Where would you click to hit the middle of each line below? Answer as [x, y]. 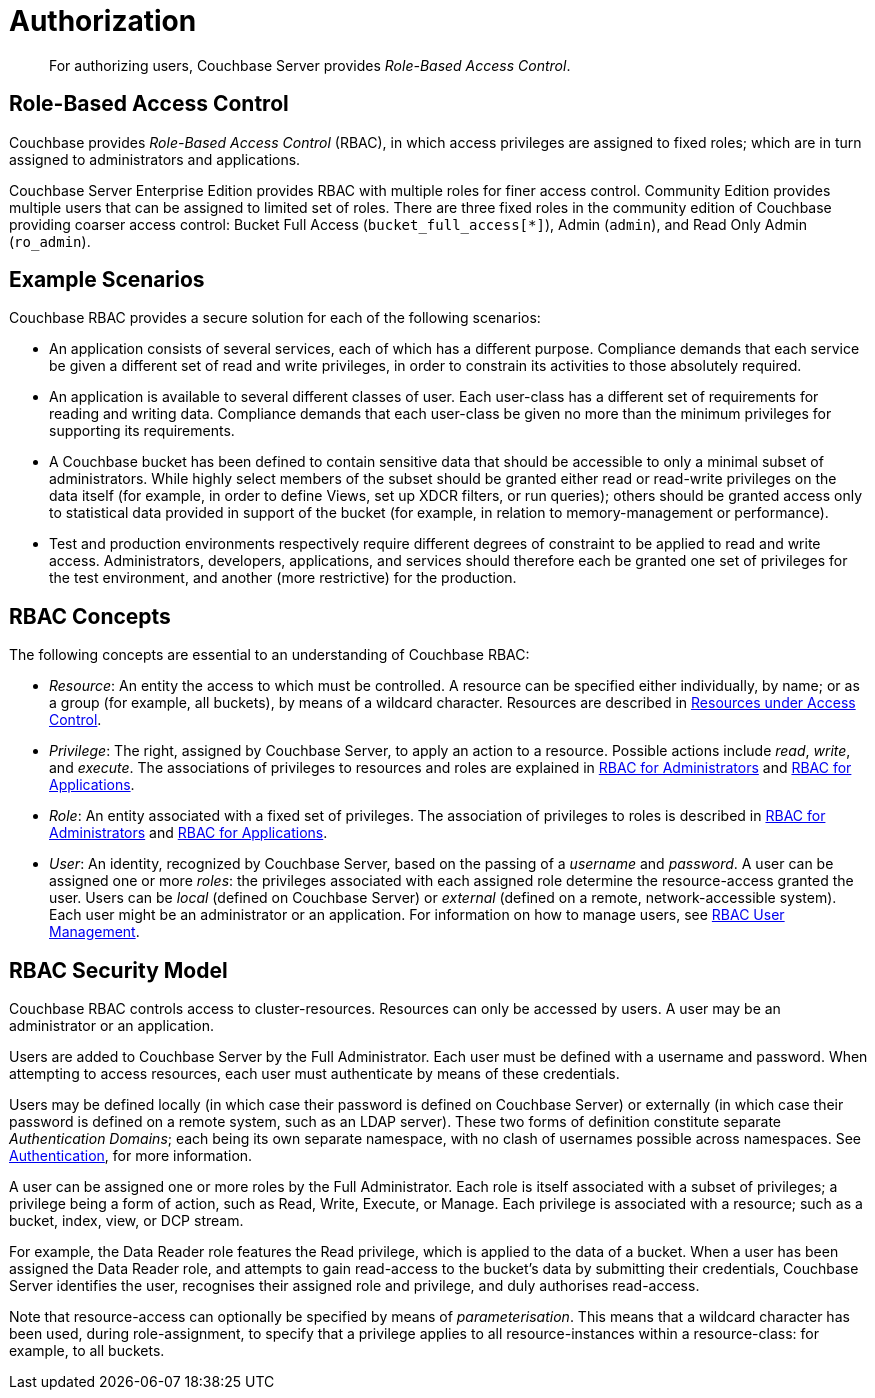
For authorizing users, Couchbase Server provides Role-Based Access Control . [310, 65]
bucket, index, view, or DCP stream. [126, 1221]
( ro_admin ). [50, 241]
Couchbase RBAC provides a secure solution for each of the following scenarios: [275, 318]
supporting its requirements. [142, 431]
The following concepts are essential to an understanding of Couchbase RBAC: [269, 655]
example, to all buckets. [87, 1351]
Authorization [103, 21]
